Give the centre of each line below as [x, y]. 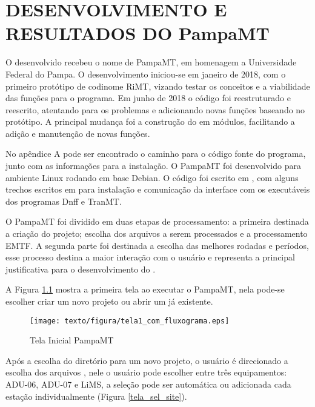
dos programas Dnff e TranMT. [64, 201]
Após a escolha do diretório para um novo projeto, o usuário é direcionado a [147, 360]
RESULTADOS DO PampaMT [138, 33]
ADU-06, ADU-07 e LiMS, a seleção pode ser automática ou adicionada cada [148, 384]
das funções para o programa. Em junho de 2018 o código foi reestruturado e [148, 98]
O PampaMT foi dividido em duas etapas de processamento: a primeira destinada [157, 221]
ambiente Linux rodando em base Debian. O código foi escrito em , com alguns [152, 177]
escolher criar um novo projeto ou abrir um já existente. [109, 301]
